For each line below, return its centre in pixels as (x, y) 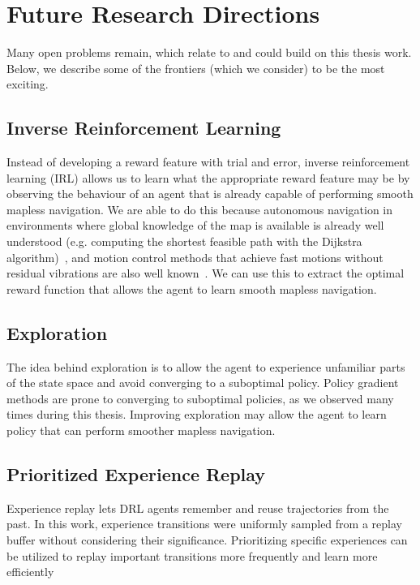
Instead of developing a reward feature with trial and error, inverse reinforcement (208, 162)
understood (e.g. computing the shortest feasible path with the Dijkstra (184, 241)
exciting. (28, 84)
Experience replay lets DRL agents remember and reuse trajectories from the (198, 508)
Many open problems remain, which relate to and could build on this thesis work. (209, 52)
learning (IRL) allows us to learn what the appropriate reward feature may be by (208, 177)
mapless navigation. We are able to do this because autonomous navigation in (200, 209)
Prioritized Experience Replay (136, 474)
